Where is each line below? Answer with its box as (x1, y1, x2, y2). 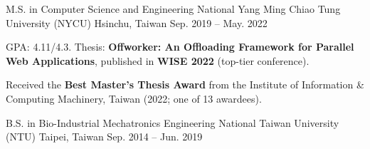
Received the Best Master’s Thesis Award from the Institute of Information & (6, 77, 364, 92)
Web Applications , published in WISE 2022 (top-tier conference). (6, 53, 310, 68)
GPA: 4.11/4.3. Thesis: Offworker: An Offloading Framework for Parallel (6, 39, 354, 54)
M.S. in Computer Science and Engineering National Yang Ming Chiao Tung (6, 1, 341, 16)
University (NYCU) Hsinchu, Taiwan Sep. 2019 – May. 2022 (6, 15, 268, 30)
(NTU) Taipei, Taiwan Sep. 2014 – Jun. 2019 (6, 129, 203, 144)
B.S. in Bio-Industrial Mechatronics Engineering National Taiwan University (6, 115, 339, 130)
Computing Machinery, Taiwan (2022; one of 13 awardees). (6, 91, 262, 106)
